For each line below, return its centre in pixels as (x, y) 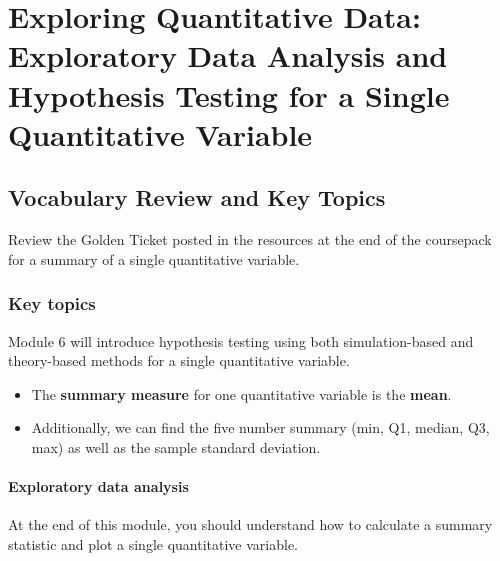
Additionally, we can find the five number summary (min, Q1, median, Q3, (260, 427)
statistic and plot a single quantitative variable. (153, 543)
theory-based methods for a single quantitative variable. (179, 360)
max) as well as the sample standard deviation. (176, 446)
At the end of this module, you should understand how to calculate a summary (250, 524)
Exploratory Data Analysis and (228, 55)
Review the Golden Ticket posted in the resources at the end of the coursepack (250, 239)
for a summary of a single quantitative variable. (154, 258)
